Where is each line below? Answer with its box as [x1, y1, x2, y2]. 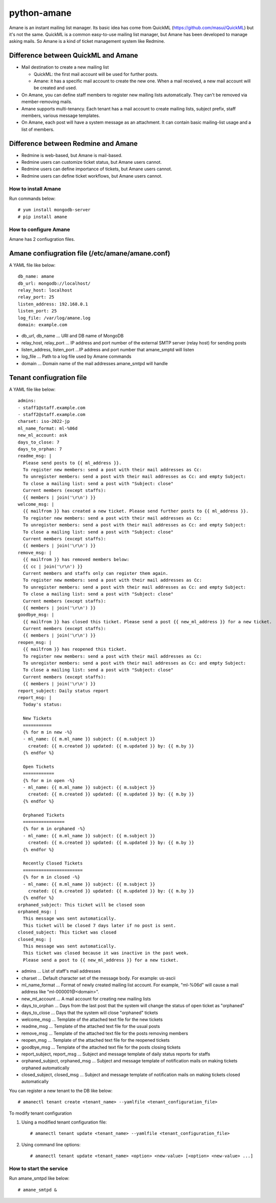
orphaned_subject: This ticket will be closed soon [18, 902, 145, 907]
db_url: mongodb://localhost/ [18, 280, 91, 286]
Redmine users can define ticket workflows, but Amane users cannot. [21, 173, 162, 179]
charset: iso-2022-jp [18, 418, 70, 424]
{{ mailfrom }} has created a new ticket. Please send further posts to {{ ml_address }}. [23, 508, 249, 514]
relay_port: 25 [18, 294, 55, 300]
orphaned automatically [21, 1065, 70, 1071]
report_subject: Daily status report [18, 688, 109, 693]
